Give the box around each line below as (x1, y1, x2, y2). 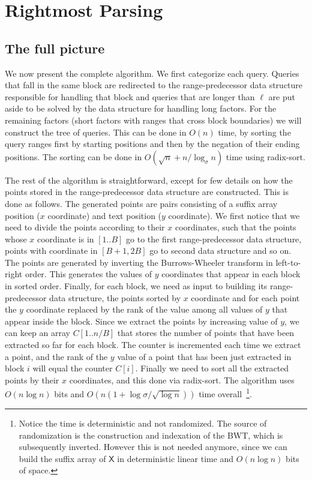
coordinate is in (37, 232, 94, 245)
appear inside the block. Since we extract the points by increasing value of (5, 314, 278, 327)
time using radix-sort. (226, 150, 305, 163)
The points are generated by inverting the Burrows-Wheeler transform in (5, 256, 273, 268)
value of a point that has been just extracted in (117, 350, 292, 362)
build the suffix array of (19, 452, 106, 464)
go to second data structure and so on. (149, 244, 292, 257)
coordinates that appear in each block (161, 268, 301, 280)
